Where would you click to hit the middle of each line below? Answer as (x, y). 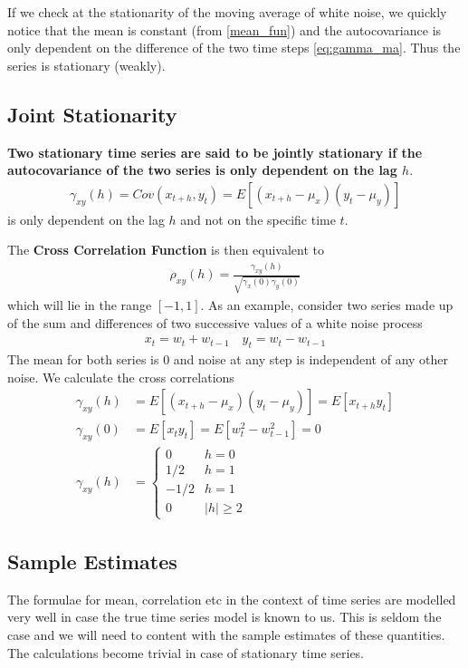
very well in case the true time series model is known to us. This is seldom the (224, 617)
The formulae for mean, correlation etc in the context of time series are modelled (232, 599)
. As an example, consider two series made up (327, 304)
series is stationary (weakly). (86, 65)
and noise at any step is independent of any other (311, 358)
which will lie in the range (80, 304)
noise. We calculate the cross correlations (121, 377)
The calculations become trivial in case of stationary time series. (186, 652)
